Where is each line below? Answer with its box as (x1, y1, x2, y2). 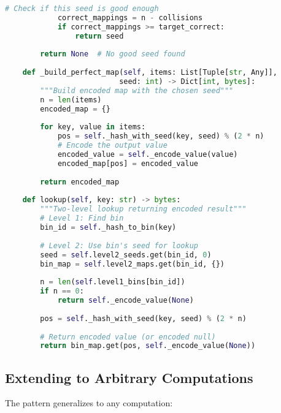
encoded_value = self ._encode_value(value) (57, 150, 238, 159)
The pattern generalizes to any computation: (5, 396, 173, 409)
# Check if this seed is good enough (5, 4, 159, 13)
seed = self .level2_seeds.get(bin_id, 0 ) (40, 250, 212, 259)
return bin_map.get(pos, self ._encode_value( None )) (40, 341, 256, 350)
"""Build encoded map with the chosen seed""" (40, 86, 234, 95)
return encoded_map (40, 177, 120, 186)
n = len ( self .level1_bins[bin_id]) (40, 278, 185, 287)
